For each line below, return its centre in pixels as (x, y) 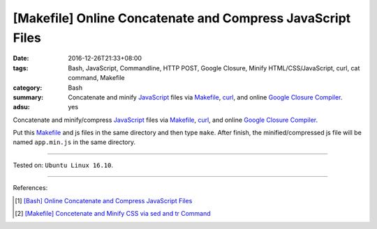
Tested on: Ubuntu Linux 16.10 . (63, 165)
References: (30, 188)
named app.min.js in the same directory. (74, 142)
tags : (21, 68)
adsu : (22, 107)
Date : (21, 58)
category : (28, 88)
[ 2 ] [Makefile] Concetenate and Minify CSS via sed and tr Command (113, 214)
